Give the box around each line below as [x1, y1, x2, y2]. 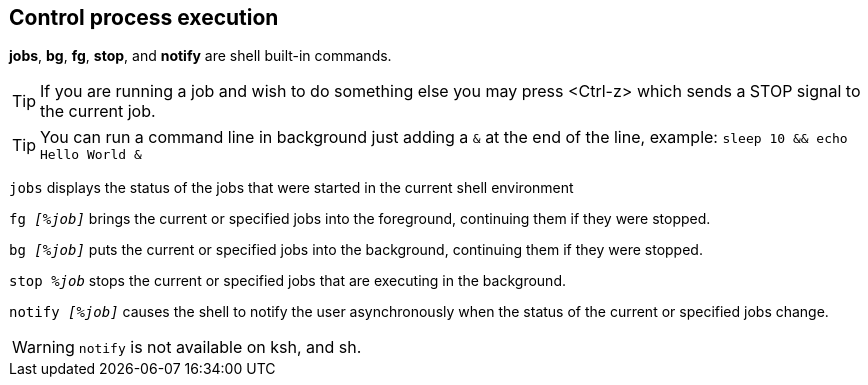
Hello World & [40, 147, 142, 163]
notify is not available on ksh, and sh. [78, 337, 362, 358]
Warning [12, 337, 75, 358]
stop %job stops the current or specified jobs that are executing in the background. [9, 272, 566, 290]
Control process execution [9, 5, 279, 30]
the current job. [40, 101, 156, 122]
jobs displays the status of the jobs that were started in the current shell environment [9, 179, 574, 197]
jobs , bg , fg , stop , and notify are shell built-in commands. [9, 47, 392, 65]
